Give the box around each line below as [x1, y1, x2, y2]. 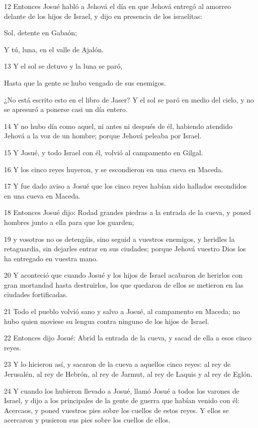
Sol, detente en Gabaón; [4, 27, 77, 38]
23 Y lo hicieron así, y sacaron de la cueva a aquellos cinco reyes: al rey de [4, 359, 231, 369]
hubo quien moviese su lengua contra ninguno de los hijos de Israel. [4, 316, 209, 326]
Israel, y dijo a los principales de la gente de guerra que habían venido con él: [4, 395, 240, 406]
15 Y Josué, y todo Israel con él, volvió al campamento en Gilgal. [4, 147, 203, 157]
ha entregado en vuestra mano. [4, 253, 98, 263]
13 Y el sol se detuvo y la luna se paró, [4, 61, 123, 71]
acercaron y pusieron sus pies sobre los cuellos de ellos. [4, 415, 171, 425]
